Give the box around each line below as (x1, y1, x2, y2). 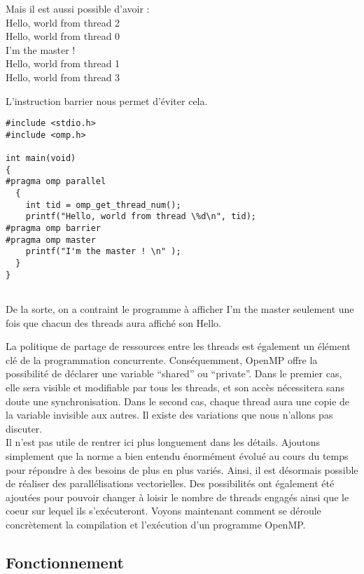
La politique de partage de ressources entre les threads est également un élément (6, 339, 351, 353)
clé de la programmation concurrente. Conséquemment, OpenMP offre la (6, 352, 318, 367)
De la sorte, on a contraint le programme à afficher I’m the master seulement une (6, 302, 354, 316)
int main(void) (6, 153, 76, 164)
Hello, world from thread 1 (6, 56, 120, 71)
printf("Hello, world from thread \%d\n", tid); (25, 211, 256, 222)
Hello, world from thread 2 (6, 15, 120, 29)
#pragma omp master (6, 234, 96, 245)
